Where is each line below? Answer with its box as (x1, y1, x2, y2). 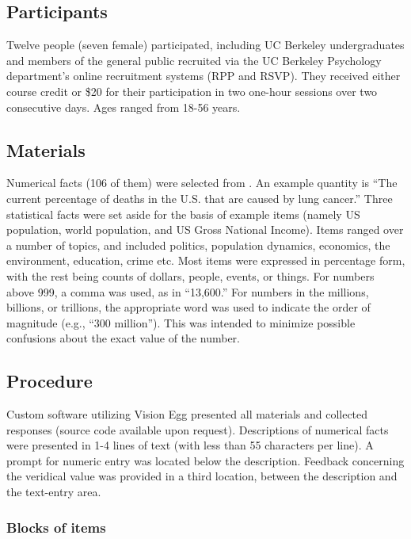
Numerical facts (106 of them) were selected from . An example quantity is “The (6, 174, 398, 191)
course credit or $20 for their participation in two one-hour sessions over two (6, 82, 378, 99)
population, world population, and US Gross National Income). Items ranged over (6, 221, 404, 238)
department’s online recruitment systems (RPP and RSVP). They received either (6, 67, 401, 84)
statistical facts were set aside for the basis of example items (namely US (6, 205, 360, 222)
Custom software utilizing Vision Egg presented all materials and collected (6, 406, 368, 422)
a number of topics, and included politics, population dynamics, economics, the (6, 236, 390, 253)
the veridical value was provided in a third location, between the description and (6, 468, 398, 484)
